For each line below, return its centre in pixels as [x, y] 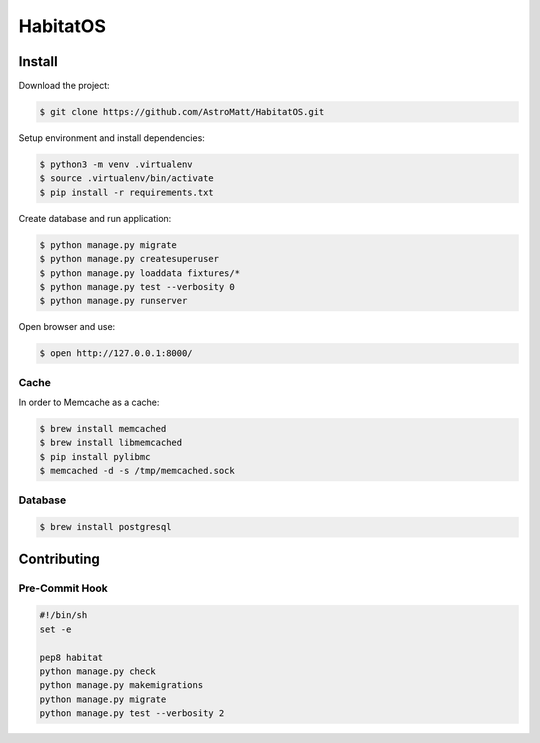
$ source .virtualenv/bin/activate [126, 178]
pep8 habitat [71, 657]
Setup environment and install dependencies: [111, 138]
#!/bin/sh [63, 615]
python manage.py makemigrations [121, 685]
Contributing [59, 558]
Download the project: [64, 86]
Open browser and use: [67, 327]
